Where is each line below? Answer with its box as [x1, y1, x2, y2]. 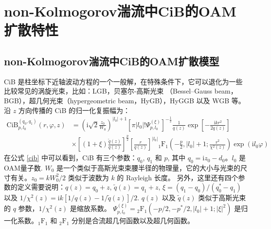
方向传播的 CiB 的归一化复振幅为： [18, 105, 130, 115]
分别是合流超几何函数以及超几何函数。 [72, 215, 195, 226]
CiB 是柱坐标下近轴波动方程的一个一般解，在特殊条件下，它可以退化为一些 [4, 76, 243, 86]
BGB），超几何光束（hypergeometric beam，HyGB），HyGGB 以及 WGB [4, 95, 230, 105]
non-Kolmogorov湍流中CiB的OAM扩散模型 [4, 53, 219, 68]
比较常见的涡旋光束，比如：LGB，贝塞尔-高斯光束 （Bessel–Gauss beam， [4, 86, 237, 96]
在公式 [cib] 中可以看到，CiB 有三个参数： [4, 153, 137, 163]
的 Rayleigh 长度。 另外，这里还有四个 [117, 172, 238, 182]
